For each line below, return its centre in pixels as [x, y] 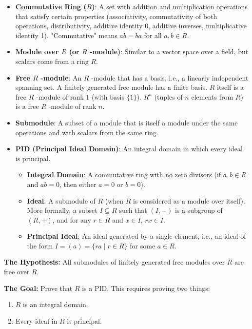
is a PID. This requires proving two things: [146, 288]
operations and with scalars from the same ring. [87, 132]
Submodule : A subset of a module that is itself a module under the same [126, 122]
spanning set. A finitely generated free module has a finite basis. [111, 87]
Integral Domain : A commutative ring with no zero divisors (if [124, 175]
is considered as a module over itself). [189, 200]
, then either [78, 184]
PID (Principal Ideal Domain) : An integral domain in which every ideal [129, 149]
